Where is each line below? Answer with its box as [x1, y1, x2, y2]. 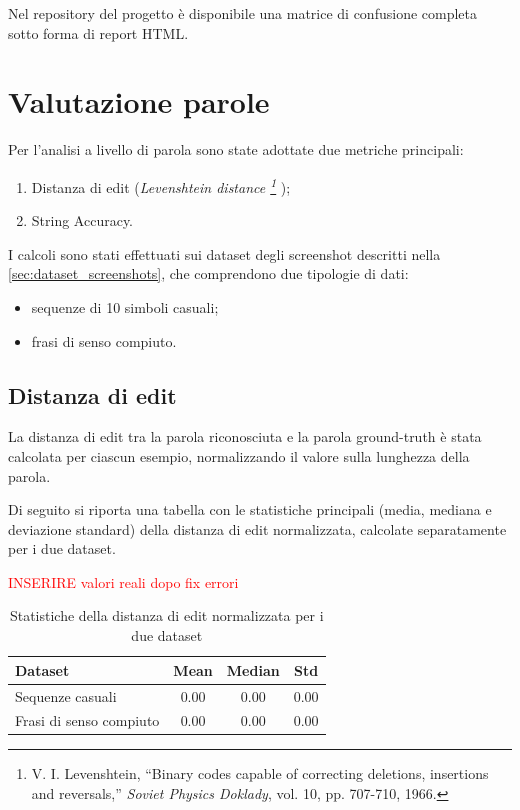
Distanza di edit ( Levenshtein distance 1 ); [31, 173, 291, 197]
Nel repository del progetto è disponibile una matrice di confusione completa [8, 3, 478, 23]
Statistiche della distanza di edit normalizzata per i [9, 605, 324, 626]
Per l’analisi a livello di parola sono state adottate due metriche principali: [8, 139, 464, 160]
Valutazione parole [8, 81, 270, 122]
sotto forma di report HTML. [8, 22, 189, 43]
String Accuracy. [31, 210, 134, 231]
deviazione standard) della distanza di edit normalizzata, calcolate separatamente [8, 518, 507, 539]
